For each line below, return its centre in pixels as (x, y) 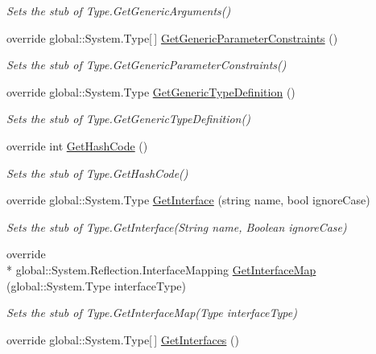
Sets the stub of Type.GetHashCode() (97, 173)
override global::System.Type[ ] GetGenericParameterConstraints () (172, 37)
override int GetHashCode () (77, 145)
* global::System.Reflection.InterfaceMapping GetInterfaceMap (161, 269)
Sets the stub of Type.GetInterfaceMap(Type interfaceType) (152, 313)
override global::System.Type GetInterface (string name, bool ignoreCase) (188, 200)
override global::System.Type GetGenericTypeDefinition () (151, 91)
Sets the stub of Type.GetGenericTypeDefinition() (128, 119)
